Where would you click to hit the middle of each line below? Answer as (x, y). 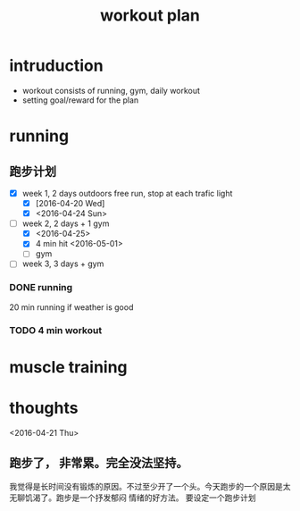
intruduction (57, 66)
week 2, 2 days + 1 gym (66, 223)
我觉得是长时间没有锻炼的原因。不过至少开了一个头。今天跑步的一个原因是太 (150, 486)
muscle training (68, 367)
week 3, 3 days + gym (63, 264)
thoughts (44, 408)
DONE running (41, 288)
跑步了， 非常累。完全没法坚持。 (99, 463)
